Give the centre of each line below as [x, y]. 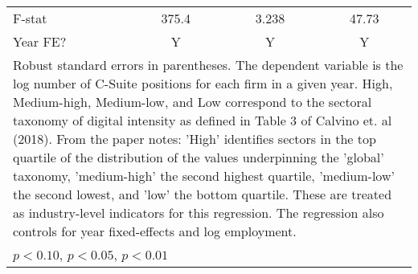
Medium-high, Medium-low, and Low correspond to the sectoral [193, 102]
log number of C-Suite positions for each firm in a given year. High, [203, 83]
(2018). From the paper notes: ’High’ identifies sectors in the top [195, 139]
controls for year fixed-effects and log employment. [155, 231]
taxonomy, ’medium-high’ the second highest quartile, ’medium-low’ [204, 176]
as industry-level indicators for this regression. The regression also [199, 213]
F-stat [30, 18]
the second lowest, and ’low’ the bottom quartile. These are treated [203, 194]
